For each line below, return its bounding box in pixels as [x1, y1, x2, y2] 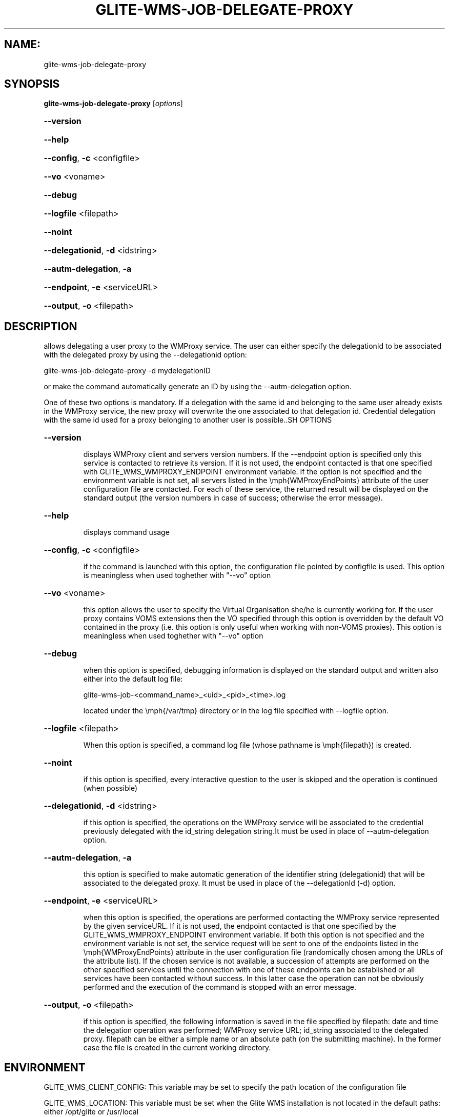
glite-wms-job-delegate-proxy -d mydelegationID [44, 366, 211, 375]
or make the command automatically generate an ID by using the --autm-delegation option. [44, 382, 352, 391]
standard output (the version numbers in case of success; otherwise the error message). [83, 493, 383, 503]
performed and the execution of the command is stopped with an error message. [83, 983, 357, 992]
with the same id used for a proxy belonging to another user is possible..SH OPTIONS [44, 415, 332, 425]
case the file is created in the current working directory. [83, 1043, 271, 1052]
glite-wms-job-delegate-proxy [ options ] [44, 99, 183, 108]
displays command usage [83, 528, 170, 537]
